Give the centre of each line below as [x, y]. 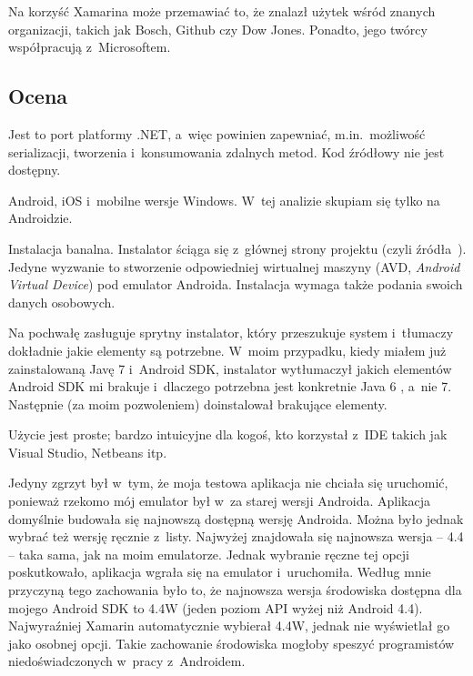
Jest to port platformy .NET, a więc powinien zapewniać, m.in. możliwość [217, 133]
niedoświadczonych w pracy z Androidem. [127, 661]
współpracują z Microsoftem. [90, 47]
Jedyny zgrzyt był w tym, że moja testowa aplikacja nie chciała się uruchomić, [228, 483]
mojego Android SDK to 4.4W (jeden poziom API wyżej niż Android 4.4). [216, 607]
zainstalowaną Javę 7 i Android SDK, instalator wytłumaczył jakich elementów [230, 368]
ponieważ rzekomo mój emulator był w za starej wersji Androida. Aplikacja [219, 501]
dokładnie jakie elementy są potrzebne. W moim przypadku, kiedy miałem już [227, 350]
